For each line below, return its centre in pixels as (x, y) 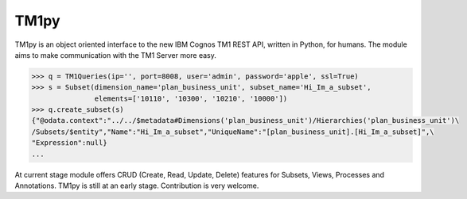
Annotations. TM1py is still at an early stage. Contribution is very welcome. (137, 186)
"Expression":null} (69, 143)
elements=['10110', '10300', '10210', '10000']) (191, 98)
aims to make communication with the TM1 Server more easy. (115, 55)
